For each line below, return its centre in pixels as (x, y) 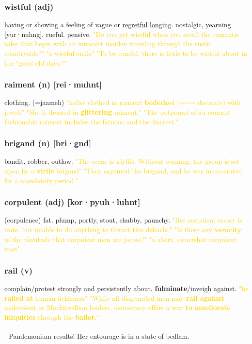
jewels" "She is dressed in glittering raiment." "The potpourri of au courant (118, 112)
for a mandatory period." (41, 180)
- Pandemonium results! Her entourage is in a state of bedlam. (97, 335)
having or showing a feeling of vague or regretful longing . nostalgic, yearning (118, 25)
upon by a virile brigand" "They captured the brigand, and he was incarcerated (123, 171)
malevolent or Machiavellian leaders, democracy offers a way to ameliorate (118, 307)
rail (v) (19, 270)
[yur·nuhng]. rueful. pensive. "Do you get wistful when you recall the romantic (122, 34)
